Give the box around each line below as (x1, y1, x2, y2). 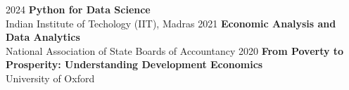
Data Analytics (6, 30, 80, 44)
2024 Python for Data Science (6, 2, 151, 16)
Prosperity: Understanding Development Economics (6, 57, 263, 72)
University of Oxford (6, 70, 95, 85)
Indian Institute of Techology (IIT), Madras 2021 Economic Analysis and (6, 15, 336, 30)
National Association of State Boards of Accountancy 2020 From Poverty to (6, 43, 344, 58)
